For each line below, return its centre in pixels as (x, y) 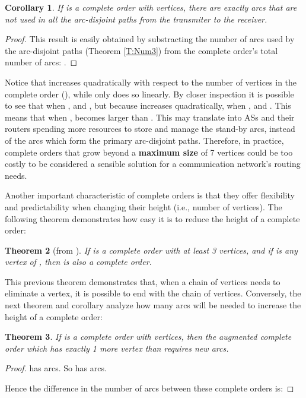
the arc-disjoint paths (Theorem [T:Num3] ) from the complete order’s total (141, 50)
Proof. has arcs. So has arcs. (56, 368)
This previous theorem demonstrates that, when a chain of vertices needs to (143, 281)
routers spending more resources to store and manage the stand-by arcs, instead (150, 129)
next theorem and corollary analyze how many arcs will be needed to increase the (153, 305)
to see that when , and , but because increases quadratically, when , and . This (148, 105)
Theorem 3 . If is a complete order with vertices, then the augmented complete (148, 337)
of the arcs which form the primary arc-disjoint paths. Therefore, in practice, (144, 140)
